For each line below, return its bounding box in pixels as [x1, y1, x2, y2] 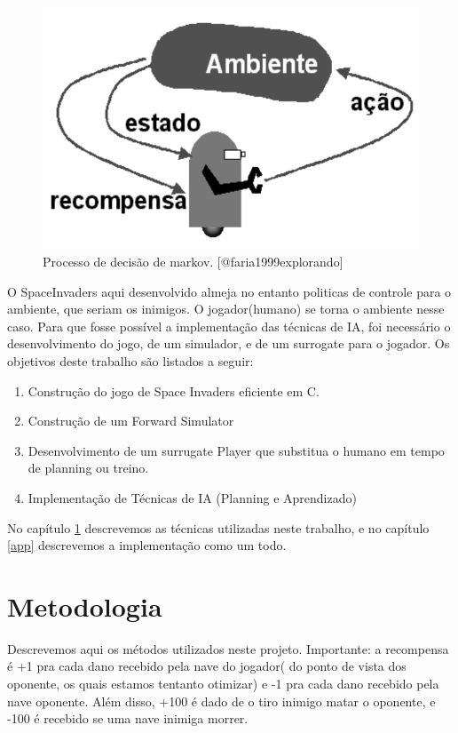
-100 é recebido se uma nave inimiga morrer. [7, 709, 249, 728]
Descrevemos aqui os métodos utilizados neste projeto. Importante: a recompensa [7, 639, 449, 657]
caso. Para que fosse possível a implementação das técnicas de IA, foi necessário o [7, 316, 451, 335]
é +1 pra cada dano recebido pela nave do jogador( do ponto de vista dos [7, 657, 407, 675]
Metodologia [7, 587, 162, 624]
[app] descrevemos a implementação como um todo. [7, 536, 287, 554]
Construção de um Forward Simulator [28, 411, 234, 430]
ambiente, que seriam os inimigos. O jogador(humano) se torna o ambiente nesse [7, 299, 445, 318]
